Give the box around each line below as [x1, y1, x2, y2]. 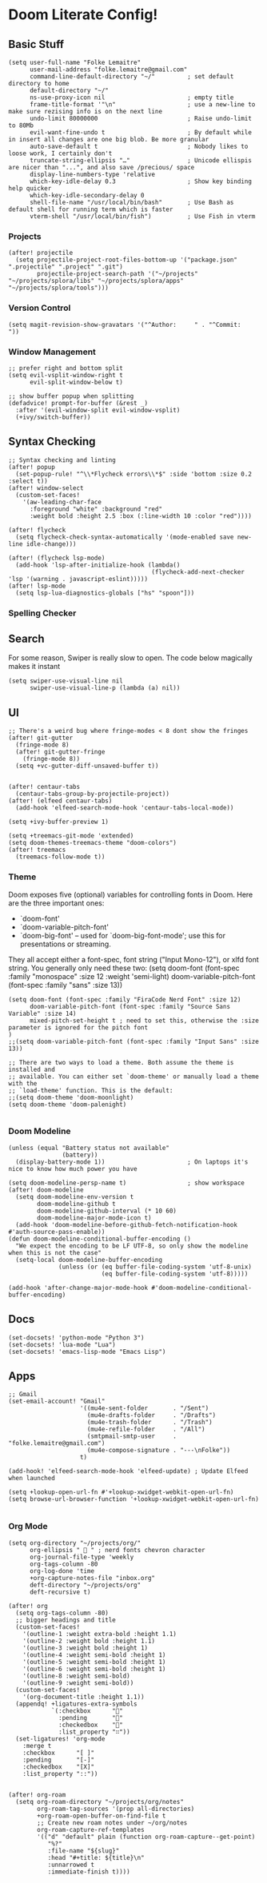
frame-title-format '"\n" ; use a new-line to [29, 101, 256, 109]
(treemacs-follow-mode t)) [15, 853, 106, 861]
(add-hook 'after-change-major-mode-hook [8, 1284, 149, 1292]
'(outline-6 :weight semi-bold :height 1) [22, 1665, 166, 1673]
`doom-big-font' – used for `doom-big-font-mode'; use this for [19, 930, 226, 940]
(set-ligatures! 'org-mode [15, 1734, 106, 1743]
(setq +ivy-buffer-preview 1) [8, 818, 110, 826]
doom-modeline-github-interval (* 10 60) [37, 1207, 177, 1215]
